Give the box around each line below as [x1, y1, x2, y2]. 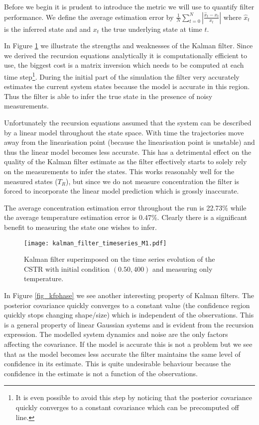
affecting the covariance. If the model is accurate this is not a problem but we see [4, 338, 253, 349]
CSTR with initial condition [24, 263, 110, 274]
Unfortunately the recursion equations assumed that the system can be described [4, 117, 252, 127]
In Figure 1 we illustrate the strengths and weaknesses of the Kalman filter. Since [4, 40, 253, 51]
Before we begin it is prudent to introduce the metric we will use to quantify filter [4, 1, 255, 11]
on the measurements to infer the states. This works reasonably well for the [4, 166, 235, 176]
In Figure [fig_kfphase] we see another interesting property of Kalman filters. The [4, 290, 255, 300]
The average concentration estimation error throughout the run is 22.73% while [4, 202, 247, 212]
